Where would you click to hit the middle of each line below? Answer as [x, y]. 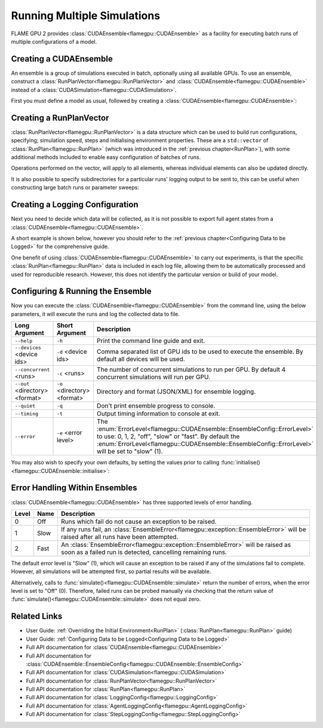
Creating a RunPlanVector [60, 117]
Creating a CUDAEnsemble [62, 59]
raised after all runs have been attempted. [119, 537]
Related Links [37, 617]
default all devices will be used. [141, 359]
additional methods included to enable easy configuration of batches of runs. [106, 157]
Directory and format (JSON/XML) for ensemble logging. [176, 391]
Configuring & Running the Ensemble [81, 291]
